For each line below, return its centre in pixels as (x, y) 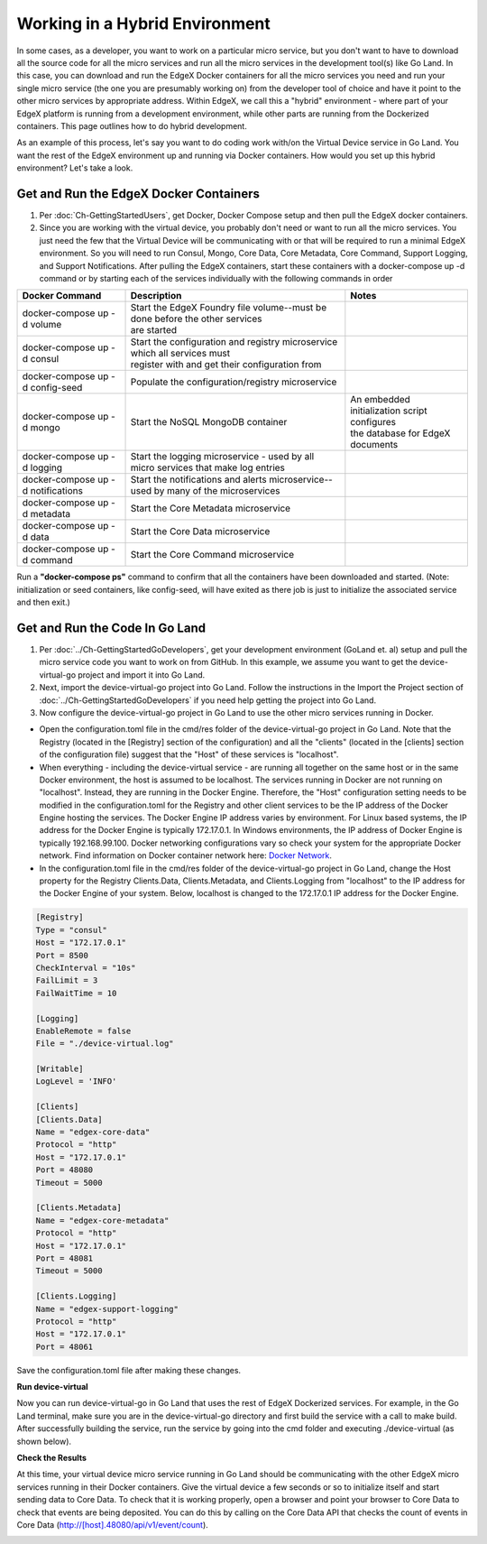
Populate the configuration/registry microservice (234, 382)
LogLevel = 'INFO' (76, 1082)
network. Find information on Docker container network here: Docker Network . (186, 855)
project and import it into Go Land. (142, 675)
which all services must (180, 354)
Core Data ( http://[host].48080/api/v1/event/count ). (113, 1524)
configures (373, 422)
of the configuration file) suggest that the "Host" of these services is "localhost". (189, 754)
